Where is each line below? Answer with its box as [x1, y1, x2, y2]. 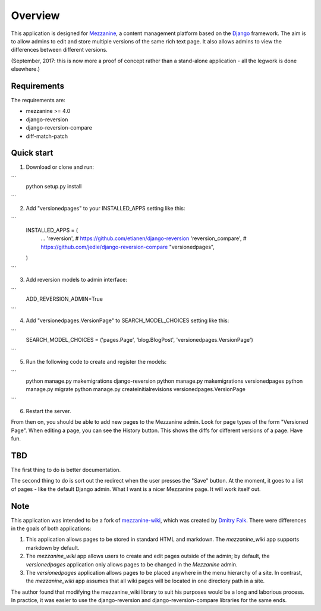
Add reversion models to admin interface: [26, 276, 128, 283]
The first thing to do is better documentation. [11, 466, 121, 473]
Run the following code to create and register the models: [26, 358, 166, 365]
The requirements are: [11, 97, 65, 104]
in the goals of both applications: [11, 525, 92, 532]
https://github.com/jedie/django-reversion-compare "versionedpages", [40, 243, 215, 250]
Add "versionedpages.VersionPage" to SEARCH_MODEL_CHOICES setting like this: [26, 317, 229, 324]
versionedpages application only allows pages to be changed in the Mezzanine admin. [26, 560, 238, 568]
